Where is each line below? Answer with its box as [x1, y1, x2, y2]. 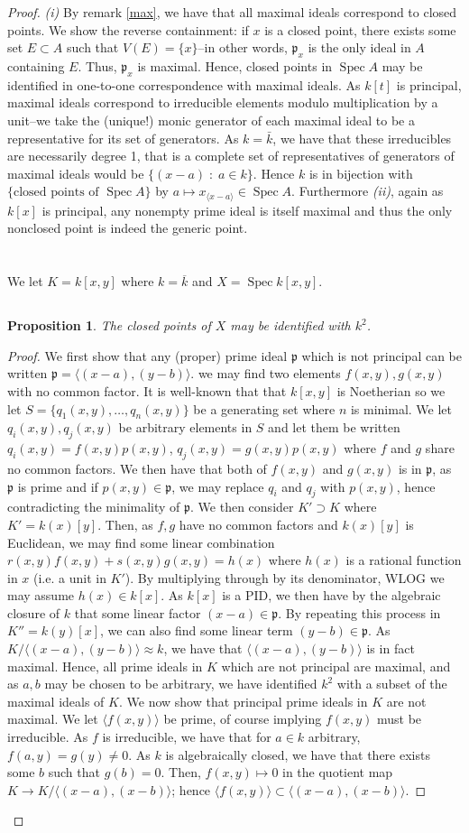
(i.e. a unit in [33, 568, 106, 587]
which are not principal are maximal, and [221, 656, 451, 675]
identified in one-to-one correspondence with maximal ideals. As [7, 75, 361, 94]
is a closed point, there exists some [264, 20, 456, 39]
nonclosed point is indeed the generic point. [7, 218, 248, 237]
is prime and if [17, 477, 98, 495]
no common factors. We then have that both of [7, 458, 267, 477]
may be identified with [230, 316, 351, 335]
